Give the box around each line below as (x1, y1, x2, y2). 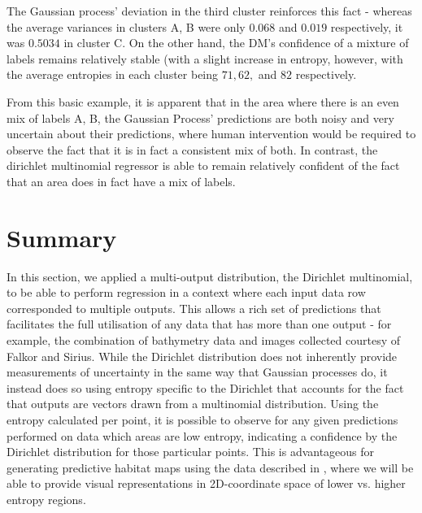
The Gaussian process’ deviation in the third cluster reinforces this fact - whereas (7, 2, 412, 19)
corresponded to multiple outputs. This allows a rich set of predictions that (7, 299, 381, 316)
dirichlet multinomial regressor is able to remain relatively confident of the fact (7, 157, 400, 174)
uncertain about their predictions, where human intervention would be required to (7, 125, 416, 142)
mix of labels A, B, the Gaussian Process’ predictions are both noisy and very (7, 109, 394, 126)
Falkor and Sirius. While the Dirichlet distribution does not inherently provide (7, 347, 398, 364)
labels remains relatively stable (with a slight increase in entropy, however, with (7, 50, 403, 67)
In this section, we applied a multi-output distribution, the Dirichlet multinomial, (7, 267, 413, 285)
